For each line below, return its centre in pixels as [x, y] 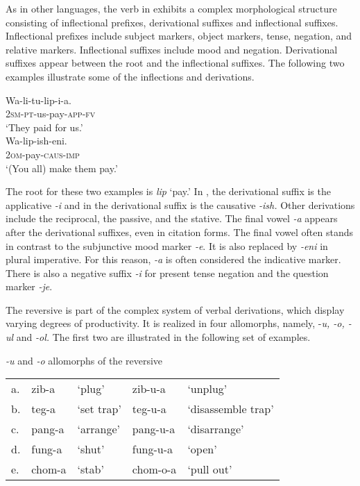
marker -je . [29, 286]
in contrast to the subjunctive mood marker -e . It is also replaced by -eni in [167, 245]
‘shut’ [91, 449]
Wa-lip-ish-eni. [36, 141]
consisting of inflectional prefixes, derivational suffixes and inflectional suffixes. [172, 22]
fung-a [47, 449]
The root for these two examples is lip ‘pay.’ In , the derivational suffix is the [168, 191]
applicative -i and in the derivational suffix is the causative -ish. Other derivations [180, 204]
